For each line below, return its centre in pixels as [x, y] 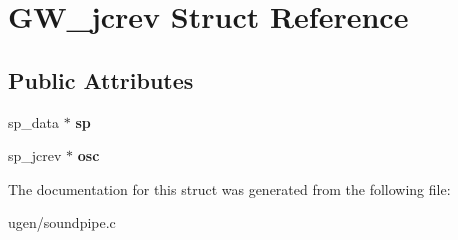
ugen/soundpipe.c [62, 222]
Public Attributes [101, 79]
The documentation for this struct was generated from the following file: [229, 188]
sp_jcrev [35, 155]
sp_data [34, 121]
